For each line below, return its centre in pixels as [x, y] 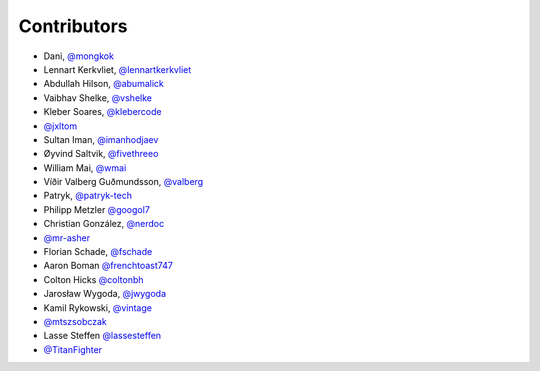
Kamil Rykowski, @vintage [97, 307]
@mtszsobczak [75, 321]
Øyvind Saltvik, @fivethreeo [101, 154]
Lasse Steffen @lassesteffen [102, 336]
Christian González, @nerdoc [104, 224]
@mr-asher [66, 237]
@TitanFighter [73, 349]
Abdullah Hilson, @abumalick [103, 84]
